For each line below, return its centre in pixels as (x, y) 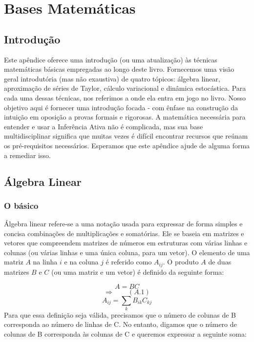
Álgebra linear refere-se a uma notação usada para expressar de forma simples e (123, 224)
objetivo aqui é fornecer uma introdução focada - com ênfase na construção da (121, 107)
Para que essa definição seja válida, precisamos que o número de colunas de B (120, 314)
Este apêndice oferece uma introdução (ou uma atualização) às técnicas (111, 59)
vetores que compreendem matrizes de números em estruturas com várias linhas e (126, 243)
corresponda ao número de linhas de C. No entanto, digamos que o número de (120, 324)
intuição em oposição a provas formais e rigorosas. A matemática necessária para (125, 117)
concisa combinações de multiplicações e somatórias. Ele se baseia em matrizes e (124, 233)
